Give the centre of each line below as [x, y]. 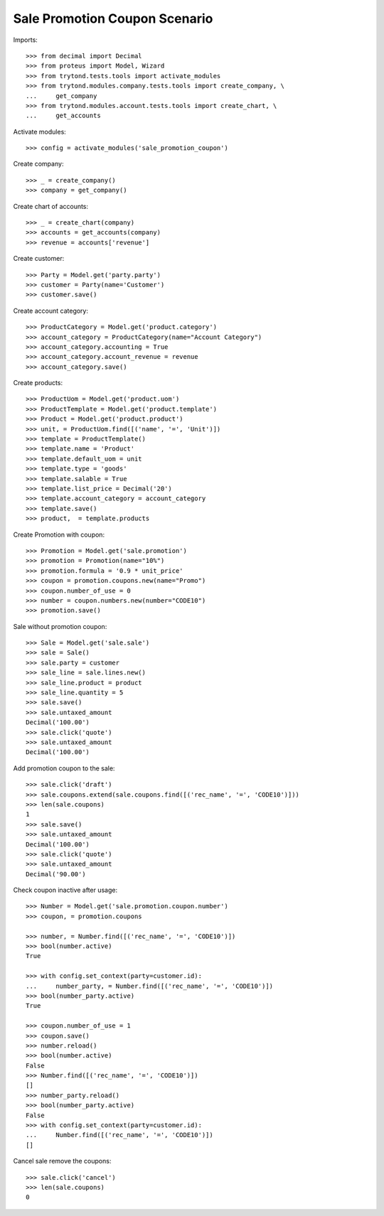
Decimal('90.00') [56, 874]
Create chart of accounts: [51, 206]
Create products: [38, 383]
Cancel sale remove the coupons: [62, 1161]
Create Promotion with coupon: [59, 534]
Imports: [26, 40]
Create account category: [51, 311]
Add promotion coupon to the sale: [64, 768]
